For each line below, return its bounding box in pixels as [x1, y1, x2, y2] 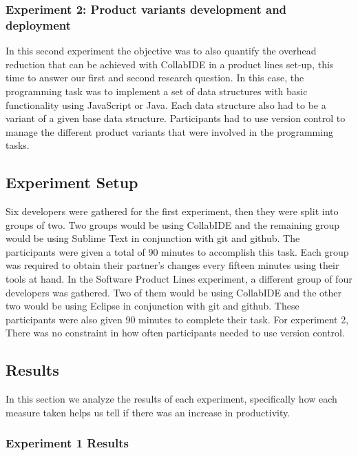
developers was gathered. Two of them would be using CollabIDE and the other [6, 285, 342, 299]
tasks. [6, 138, 30, 152]
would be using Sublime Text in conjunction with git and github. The [6, 231, 300, 245]
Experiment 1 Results [6, 434, 129, 452]
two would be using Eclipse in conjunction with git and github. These [6, 299, 299, 313]
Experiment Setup [6, 172, 138, 193]
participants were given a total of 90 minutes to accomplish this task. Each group [6, 244, 349, 259]
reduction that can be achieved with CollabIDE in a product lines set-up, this [6, 57, 334, 71]
